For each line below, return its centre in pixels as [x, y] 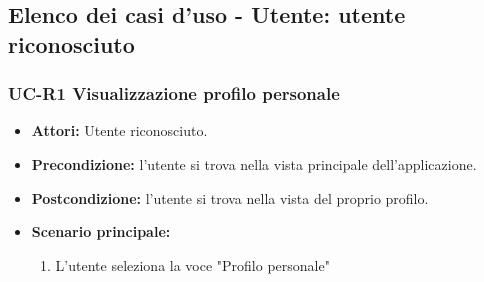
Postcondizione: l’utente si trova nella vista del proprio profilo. [230, 197]
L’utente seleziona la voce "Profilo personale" [192, 264]
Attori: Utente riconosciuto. [119, 130]
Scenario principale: [101, 231]
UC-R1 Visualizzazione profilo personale [174, 93]
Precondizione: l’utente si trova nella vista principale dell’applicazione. [254, 163]
